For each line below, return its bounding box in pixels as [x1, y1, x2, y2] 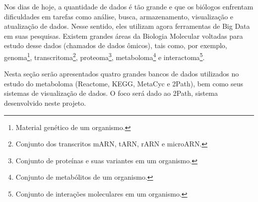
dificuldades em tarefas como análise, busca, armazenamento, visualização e [4, 11, 234, 21]
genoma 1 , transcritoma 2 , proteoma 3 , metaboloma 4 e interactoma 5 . [4, 50, 205, 62]
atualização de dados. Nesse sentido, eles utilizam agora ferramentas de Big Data [4, 21, 250, 31]
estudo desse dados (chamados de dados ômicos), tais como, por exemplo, [4, 40, 227, 51]
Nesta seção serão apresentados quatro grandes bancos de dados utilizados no [4, 68, 239, 79]
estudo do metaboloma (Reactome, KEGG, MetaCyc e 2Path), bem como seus [4, 78, 244, 88]
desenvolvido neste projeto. [4, 98, 86, 108]
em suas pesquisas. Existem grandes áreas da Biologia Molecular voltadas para [4, 30, 243, 41]
